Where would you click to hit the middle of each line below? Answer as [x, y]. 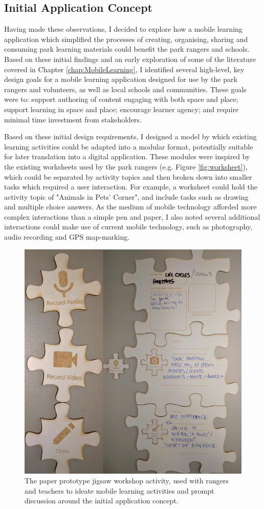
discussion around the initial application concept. [102, 501]
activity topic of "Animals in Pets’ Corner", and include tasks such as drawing [126, 196]
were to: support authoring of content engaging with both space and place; [121, 99]
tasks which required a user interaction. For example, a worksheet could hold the [131, 187]
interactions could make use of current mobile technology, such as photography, [128, 227]
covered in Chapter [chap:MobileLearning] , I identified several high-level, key [124, 69]
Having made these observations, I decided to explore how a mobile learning [123, 29]
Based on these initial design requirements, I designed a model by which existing [130, 136]
